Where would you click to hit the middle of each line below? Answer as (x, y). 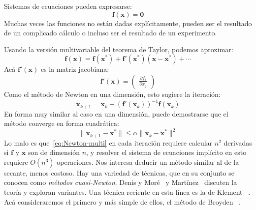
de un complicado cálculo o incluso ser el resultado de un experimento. (111, 33)
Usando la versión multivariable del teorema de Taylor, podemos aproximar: (119, 49)
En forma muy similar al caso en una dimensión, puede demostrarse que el (116, 113)
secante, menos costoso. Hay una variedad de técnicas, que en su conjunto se (119, 172)
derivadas (238, 142)
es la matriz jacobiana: (75, 69)
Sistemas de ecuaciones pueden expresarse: (68, 6)
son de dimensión (54, 152)
